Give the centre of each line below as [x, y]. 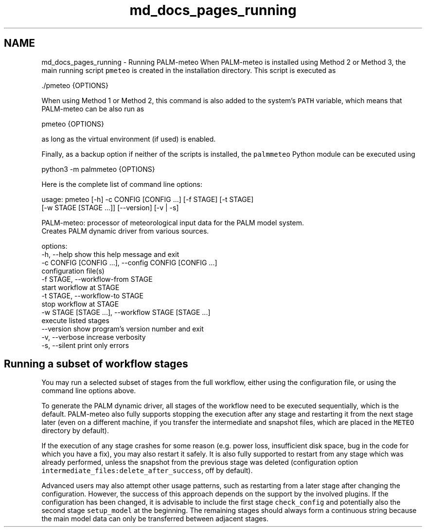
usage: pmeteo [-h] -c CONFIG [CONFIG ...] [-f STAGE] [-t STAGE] [148, 199]
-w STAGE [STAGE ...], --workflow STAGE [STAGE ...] [126, 312]
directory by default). [75, 431]
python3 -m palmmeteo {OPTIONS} [98, 169]
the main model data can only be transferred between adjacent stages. [155, 519]
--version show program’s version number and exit [123, 329]
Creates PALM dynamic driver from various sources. [125, 231]
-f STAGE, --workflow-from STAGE [97, 279]
